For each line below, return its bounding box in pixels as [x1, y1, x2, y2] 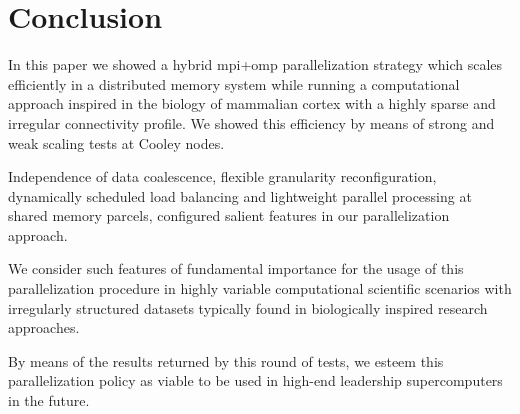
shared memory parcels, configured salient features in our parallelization [8, 205, 450, 226]
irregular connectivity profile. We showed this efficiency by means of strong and [8, 112, 495, 133]
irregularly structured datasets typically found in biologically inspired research [8, 297, 488, 318]
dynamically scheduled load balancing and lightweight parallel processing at [8, 185, 472, 206]
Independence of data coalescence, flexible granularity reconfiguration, [8, 166, 437, 187]
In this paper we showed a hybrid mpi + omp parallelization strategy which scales [8, 54, 503, 75]
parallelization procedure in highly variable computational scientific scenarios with [8, 278, 512, 299]
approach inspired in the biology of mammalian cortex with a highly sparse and [8, 93, 496, 114]
